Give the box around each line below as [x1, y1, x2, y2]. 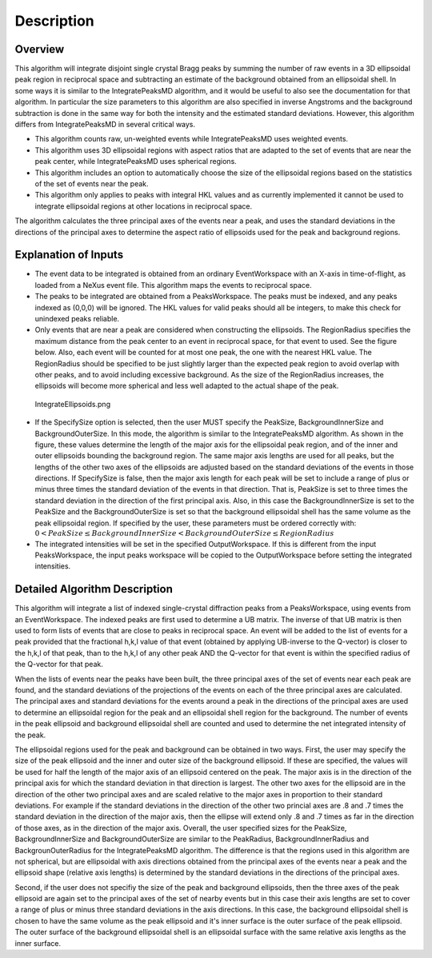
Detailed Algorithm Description [14, 582, 174, 596]
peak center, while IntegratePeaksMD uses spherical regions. [34, 157, 238, 166]
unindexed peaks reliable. [34, 314, 120, 323]
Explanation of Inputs [14, 248, 124, 261]
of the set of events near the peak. [34, 178, 149, 188]
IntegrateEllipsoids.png [34, 399, 111, 409]
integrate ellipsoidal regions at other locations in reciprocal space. [34, 201, 252, 211]
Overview [14, 42, 65, 56]
